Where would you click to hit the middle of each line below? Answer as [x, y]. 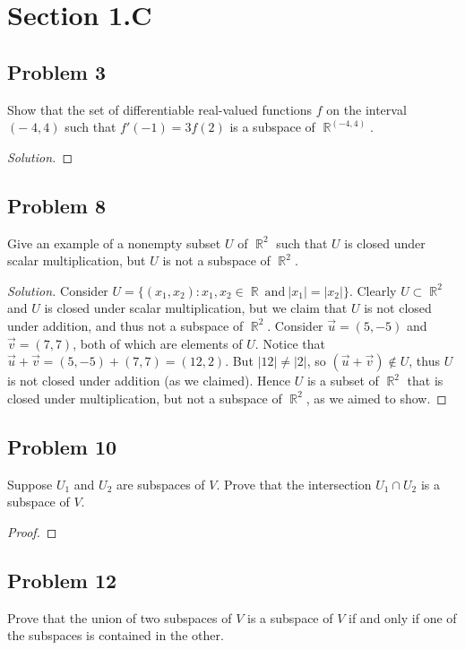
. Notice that [290, 343]
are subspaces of [160, 484]
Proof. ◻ [32, 531]
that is [425, 381]
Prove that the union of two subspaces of [120, 617]
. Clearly [373, 290]
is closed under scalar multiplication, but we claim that [196, 308]
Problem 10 [62, 446]
